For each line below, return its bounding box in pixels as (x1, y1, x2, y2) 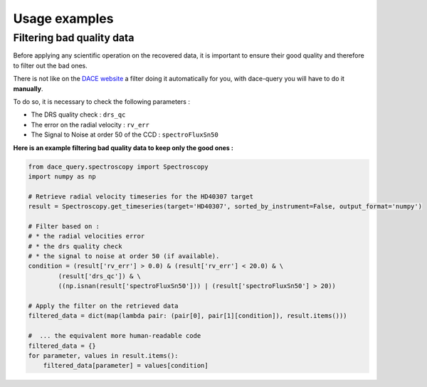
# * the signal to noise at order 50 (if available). (28, 253, 220, 260)
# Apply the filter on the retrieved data (28, 302, 179, 309)
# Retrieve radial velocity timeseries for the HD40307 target (28, 192, 254, 201)
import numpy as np (28, 172, 96, 181)
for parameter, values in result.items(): (28, 351, 179, 359)
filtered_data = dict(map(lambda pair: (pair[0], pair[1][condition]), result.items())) (28, 312, 348, 320)
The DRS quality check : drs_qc (31, 110, 126, 119)
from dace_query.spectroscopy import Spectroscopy (28, 162, 209, 171)
